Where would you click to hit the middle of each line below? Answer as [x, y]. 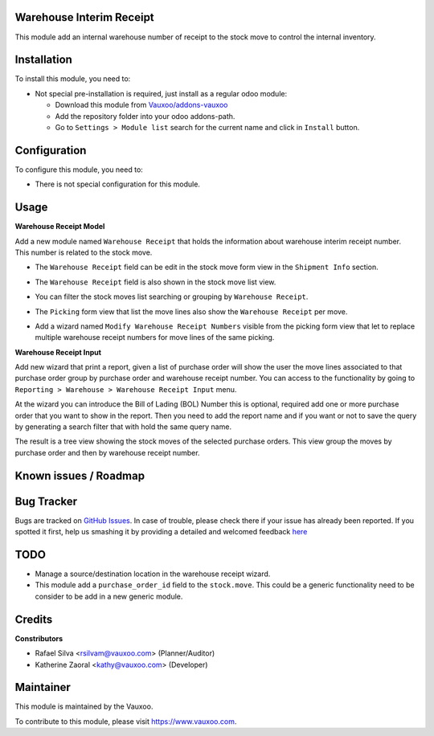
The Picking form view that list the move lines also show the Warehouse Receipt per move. [191, 311]
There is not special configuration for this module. [118, 184]
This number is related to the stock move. [84, 252]
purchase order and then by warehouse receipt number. [107, 452]
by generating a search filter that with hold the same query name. [123, 427]
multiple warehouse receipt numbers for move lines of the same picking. [155, 337]
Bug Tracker [46, 501]
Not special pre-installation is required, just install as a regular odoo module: [161, 93]
